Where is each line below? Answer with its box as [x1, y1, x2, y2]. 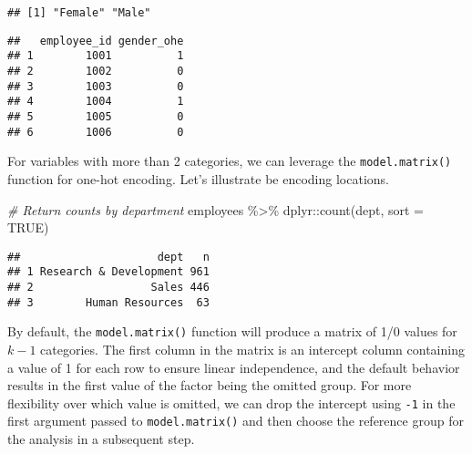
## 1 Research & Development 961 [7, 265, 210, 279]
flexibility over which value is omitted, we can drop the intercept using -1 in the [7, 393, 456, 412]
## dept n [7, 250, 210, 263]
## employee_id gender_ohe [7, 34, 184, 47]
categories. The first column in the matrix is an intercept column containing [40, 339, 465, 358]
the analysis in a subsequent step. [7, 429, 195, 449]
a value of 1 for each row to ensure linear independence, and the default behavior [7, 357, 460, 377]
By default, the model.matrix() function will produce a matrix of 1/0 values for [7, 322, 457, 341]
